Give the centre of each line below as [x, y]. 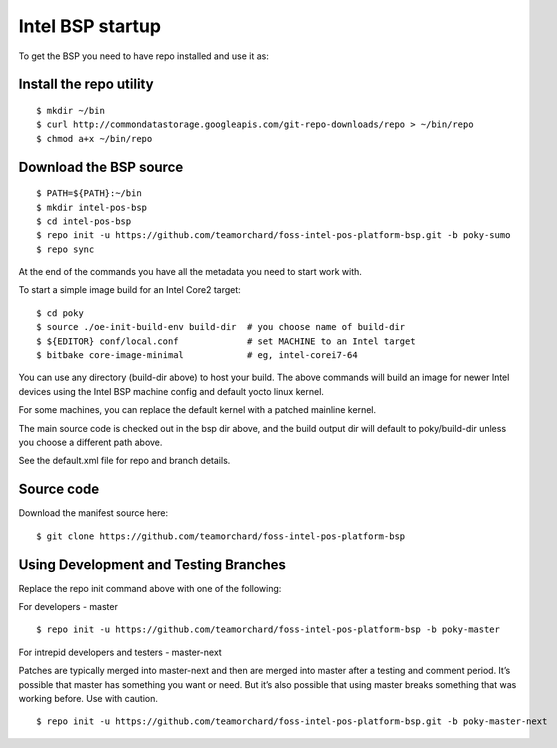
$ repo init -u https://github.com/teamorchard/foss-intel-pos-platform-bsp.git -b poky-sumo [273, 235]
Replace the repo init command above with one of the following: [150, 588]
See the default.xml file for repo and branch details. [124, 461]
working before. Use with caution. [88, 698]
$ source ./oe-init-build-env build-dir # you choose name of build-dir [221, 327]
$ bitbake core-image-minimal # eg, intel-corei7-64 [197, 355]
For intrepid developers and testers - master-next [120, 652]
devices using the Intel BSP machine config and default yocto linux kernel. [171, 391]
